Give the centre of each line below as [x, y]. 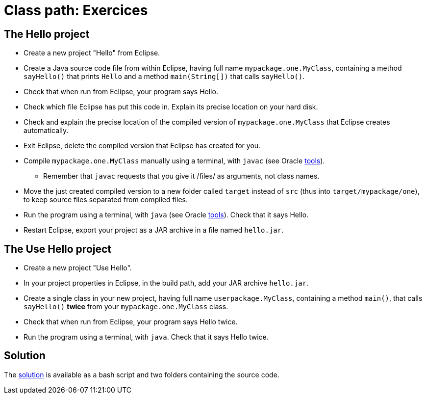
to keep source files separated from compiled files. [106, 200]
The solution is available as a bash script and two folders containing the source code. [142, 374]
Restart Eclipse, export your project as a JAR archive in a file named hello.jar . [154, 230]
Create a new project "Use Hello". [78, 268]
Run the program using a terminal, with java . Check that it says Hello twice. [146, 337]
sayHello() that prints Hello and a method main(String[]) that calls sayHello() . [164, 77]
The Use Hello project [58, 249]
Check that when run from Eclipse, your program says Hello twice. [131, 322]
